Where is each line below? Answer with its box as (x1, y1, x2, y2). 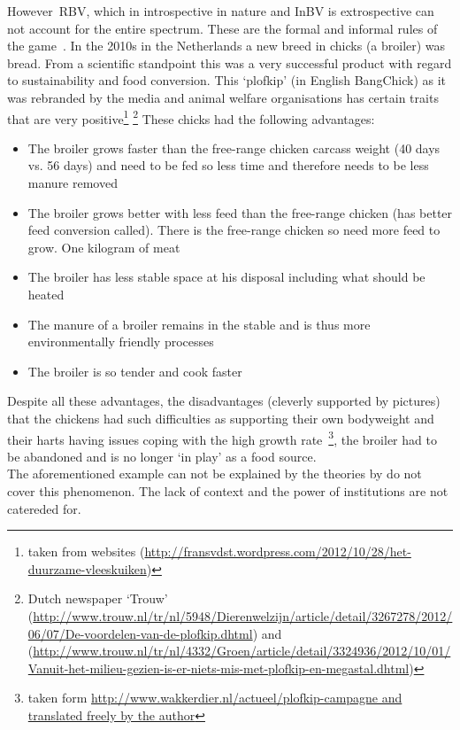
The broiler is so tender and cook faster (27, 361, 242, 380)
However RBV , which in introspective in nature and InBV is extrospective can (7, 2, 434, 19)
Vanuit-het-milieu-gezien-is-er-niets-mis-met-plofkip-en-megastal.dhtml (27, 658, 410, 677)
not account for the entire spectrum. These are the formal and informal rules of (7, 19, 438, 37)
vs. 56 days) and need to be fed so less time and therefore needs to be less (27, 156, 429, 175)
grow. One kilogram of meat (27, 237, 180, 256)
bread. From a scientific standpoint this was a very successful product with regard (7, 53, 452, 72)
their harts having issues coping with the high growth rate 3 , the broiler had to (7, 427, 437, 448)
